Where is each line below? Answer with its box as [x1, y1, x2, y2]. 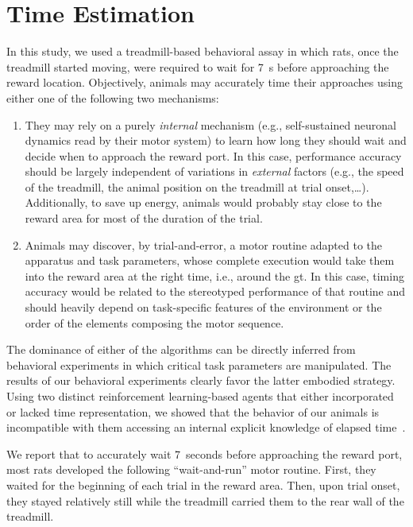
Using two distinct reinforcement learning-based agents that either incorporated [6, 388, 394, 404]
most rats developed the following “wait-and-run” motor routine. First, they [6, 461, 376, 478]
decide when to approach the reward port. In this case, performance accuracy [25, 147, 402, 164]
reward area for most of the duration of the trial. [25, 210, 263, 227]
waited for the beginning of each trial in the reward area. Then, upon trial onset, [6, 476, 400, 493]
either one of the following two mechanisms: [6, 89, 219, 106]
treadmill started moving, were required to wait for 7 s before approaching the [6, 58, 389, 75]
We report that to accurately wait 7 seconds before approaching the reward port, [6, 445, 403, 462]
